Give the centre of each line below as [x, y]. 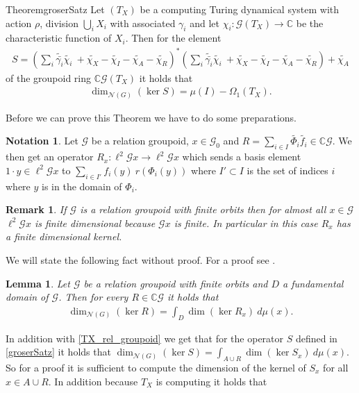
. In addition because [93, 381]
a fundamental [313, 283]
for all [336, 368]
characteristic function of [59, 38]
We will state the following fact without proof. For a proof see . [141, 260]
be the [310, 23]
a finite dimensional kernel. [64, 236]
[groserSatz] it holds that [58, 352]
